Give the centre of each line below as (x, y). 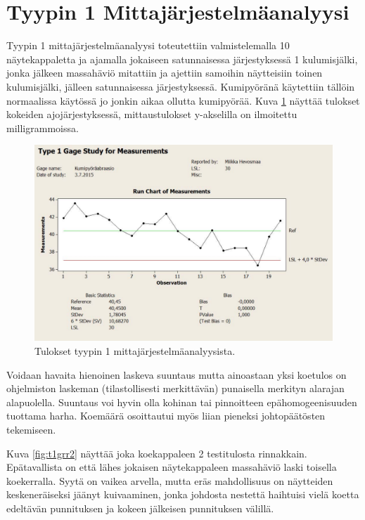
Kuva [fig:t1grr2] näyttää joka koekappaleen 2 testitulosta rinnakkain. (157, 453)
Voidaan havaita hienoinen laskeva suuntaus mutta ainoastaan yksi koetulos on (177, 374)
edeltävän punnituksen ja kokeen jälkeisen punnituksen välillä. (140, 508)
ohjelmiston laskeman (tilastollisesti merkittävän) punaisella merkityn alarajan (175, 388)
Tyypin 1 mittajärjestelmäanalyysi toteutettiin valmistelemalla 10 (148, 45)
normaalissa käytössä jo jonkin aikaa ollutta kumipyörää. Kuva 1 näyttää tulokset (183, 100)
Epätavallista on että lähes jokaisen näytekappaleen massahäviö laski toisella (172, 467)
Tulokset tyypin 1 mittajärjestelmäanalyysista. (135, 350)
